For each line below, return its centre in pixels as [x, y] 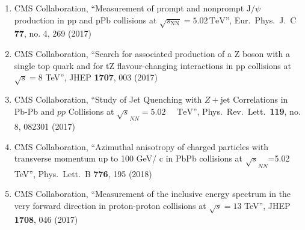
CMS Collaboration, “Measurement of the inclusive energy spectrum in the [152, 194]
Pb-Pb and [34, 111]
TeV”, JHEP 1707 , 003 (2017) [101, 77]
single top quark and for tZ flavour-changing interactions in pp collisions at [152, 65]
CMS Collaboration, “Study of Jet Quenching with [108, 99]
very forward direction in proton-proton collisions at [110, 205]
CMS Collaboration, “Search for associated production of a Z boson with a [152, 53]
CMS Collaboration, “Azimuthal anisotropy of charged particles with [141, 146]
